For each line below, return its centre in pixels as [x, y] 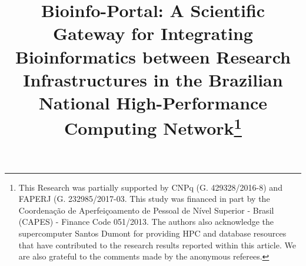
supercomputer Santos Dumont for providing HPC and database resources [152, 233]
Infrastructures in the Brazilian [153, 79]
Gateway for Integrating [153, 33]
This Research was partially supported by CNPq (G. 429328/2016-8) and [150, 187]
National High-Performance [153, 102]
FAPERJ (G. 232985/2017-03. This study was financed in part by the [144, 199]
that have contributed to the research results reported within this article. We [157, 245]
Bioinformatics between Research [153, 56]
